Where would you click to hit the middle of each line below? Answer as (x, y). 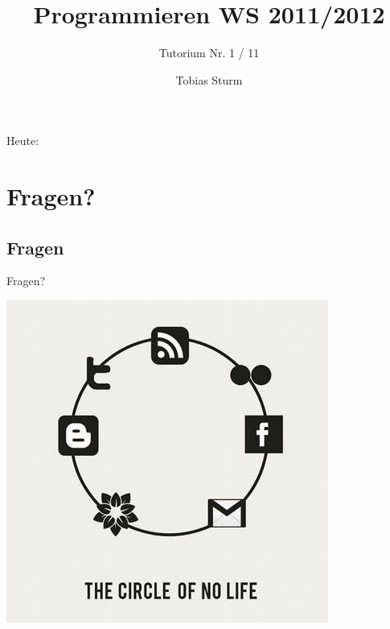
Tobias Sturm (209, 79)
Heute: (23, 141)
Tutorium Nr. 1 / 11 (209, 53)
